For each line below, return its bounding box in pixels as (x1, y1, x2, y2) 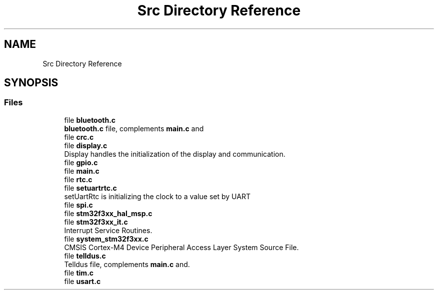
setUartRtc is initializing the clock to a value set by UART (64, 192, 250, 201)
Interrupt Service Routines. (64, 226, 152, 235)
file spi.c (64, 200, 93, 209)
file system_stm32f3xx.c (64, 234, 148, 243)
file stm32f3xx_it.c (64, 217, 128, 226)
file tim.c (64, 268, 94, 277)
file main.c (64, 166, 99, 175)
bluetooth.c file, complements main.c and (64, 124, 204, 133)
